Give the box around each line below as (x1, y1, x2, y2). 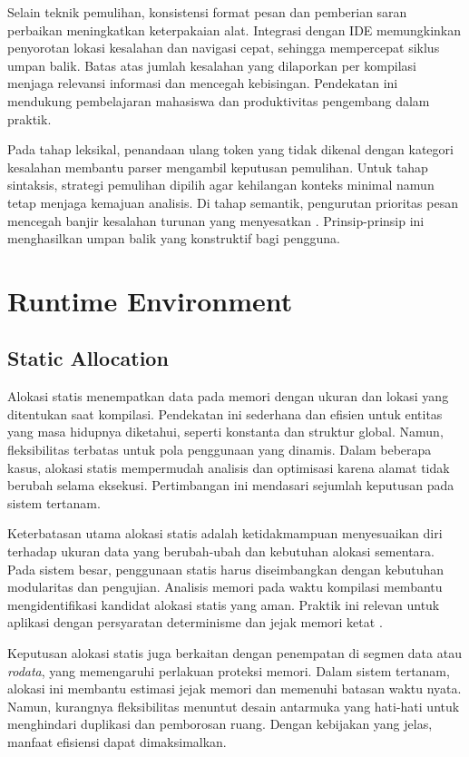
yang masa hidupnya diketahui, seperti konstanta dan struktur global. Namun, (7, 422, 444, 441)
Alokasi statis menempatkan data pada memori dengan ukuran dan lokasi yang (7, 387, 449, 406)
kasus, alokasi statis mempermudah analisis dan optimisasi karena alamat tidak (7, 457, 450, 477)
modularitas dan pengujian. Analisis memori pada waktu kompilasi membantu (7, 577, 443, 596)
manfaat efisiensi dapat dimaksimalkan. (7, 732, 227, 751)
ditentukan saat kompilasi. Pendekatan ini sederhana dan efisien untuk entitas (7, 404, 443, 423)
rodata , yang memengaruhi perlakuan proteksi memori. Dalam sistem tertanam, (7, 661, 450, 680)
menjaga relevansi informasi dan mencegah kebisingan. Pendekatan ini (7, 74, 398, 93)
